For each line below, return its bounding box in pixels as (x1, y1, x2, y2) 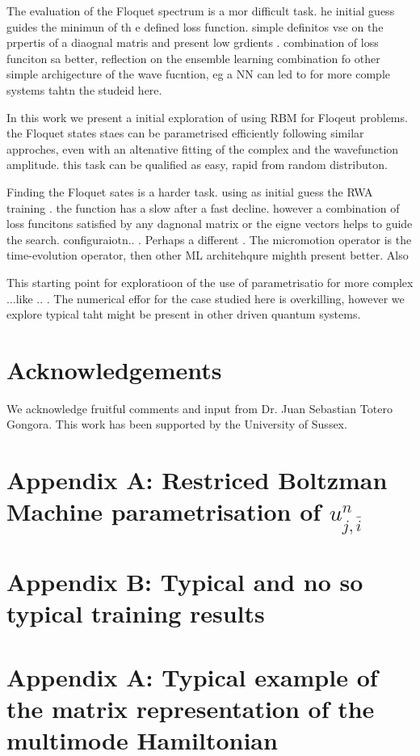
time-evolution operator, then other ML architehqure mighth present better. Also (6, 247, 409, 264)
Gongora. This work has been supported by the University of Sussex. (6, 416, 347, 433)
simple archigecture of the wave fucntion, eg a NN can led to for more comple (6, 65, 391, 82)
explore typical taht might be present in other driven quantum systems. (6, 306, 361, 323)
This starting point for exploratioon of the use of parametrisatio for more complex (6, 273, 414, 290)
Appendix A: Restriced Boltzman (6, 463, 388, 496)
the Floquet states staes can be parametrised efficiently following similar (6, 125, 364, 141)
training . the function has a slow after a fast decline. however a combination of (6, 199, 400, 216)
